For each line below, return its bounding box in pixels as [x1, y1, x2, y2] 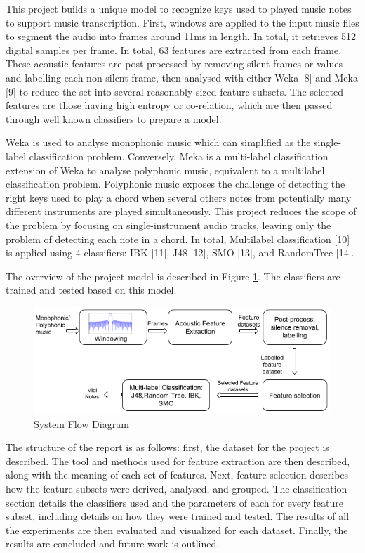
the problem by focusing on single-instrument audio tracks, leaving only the [6, 217, 331, 232]
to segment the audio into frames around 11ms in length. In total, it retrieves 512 [6, 29, 357, 44]
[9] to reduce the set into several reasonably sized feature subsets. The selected [6, 84, 343, 98]
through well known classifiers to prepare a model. [6, 111, 222, 126]
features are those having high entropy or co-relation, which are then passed [6, 98, 333, 112]
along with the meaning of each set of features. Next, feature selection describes [6, 467, 349, 482]
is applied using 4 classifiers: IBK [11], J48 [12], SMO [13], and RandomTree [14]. [6, 245, 354, 260]
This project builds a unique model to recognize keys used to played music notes [6, 1, 352, 15]
